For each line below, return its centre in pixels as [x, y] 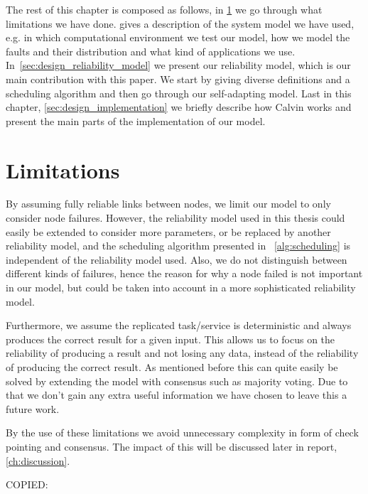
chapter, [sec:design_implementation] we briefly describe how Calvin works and [179, 107]
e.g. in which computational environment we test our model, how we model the [178, 37]
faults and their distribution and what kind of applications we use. [151, 51]
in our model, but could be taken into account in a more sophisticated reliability [181, 288]
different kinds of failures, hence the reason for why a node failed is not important [184, 273]
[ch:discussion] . [38, 460]
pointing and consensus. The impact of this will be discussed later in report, [172, 446]
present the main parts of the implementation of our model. [136, 120]
